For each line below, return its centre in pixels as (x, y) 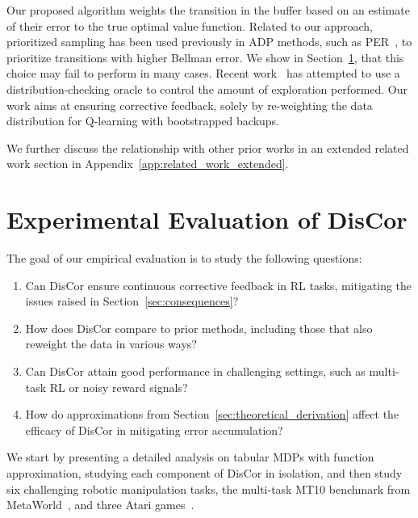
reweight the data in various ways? (111, 344)
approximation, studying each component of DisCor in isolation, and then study (205, 473)
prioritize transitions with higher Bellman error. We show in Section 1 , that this (205, 57)
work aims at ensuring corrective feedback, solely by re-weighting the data (190, 105)
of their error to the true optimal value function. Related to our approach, (190, 25)
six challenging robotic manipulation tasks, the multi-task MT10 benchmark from (209, 489)
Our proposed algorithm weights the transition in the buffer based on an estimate (208, 10)
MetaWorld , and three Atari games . (100, 505)
